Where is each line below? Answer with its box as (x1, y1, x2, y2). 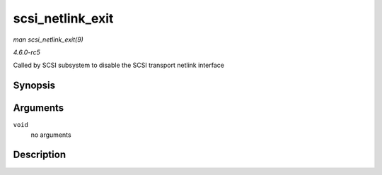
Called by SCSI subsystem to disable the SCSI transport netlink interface (13, 61, 224, 70)
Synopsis (13, 80, 56, 92)
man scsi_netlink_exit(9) (13, 35, 84, 44)
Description (13, 149, 66, 161)
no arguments (30, 131, 71, 139)
